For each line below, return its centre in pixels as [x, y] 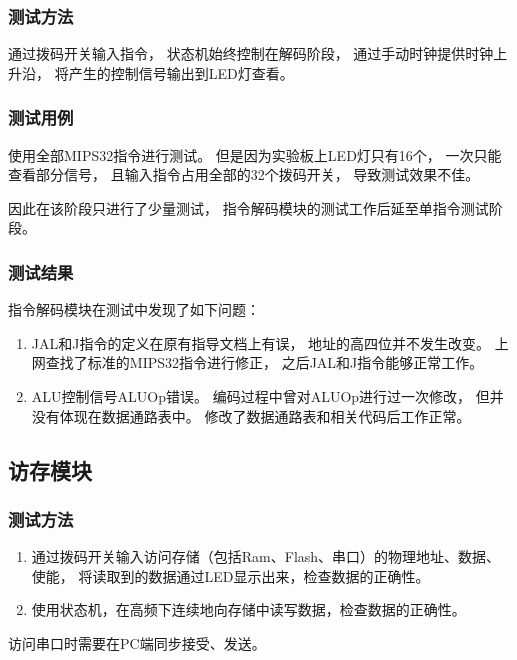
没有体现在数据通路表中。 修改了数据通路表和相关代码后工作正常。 [251, 415]
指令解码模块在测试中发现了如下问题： [134, 309]
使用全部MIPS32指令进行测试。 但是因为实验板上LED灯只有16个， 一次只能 [255, 154]
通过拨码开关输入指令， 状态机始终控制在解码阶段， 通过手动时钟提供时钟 [251, 53]
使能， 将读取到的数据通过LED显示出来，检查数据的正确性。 [230, 575]
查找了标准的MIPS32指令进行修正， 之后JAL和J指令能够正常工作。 [264, 362]
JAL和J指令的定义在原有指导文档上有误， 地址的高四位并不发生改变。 [261, 342]
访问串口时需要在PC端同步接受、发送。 [137, 642]
